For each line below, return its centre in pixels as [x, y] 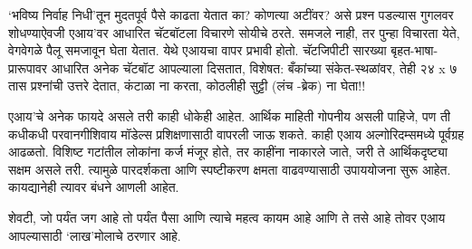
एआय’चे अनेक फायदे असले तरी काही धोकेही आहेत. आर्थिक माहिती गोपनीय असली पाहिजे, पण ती [230, 115]
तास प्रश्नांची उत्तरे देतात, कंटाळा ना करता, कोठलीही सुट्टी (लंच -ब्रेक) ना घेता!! [187, 86]
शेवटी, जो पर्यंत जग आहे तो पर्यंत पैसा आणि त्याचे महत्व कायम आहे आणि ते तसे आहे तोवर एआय [227, 217]
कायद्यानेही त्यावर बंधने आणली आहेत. [94, 187]
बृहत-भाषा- [414, 50]
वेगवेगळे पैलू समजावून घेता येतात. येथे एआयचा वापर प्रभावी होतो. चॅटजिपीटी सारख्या [197, 50]
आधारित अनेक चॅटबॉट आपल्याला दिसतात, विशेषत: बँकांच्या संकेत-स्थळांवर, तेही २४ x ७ [254, 67]
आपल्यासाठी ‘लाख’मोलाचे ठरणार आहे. [95, 235]
